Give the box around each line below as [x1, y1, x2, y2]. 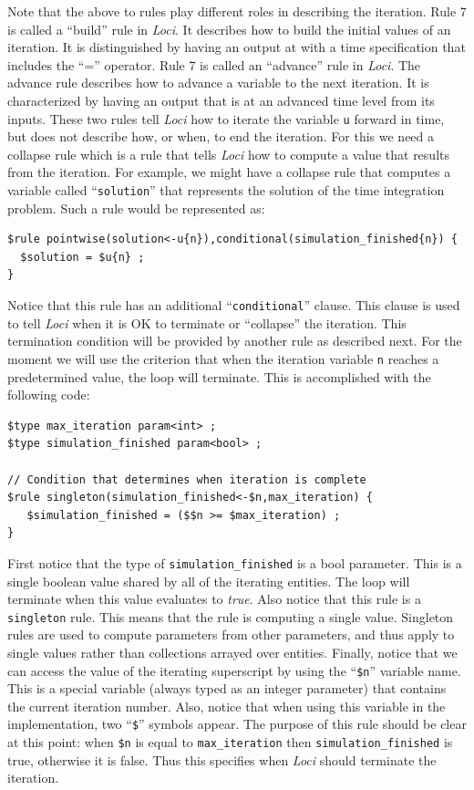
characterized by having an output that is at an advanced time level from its [7, 90, 435, 109]
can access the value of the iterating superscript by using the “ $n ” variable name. [7, 660, 461, 680]
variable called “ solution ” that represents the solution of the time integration [7, 181, 445, 199]
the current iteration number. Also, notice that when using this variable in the [7, 696, 446, 715]
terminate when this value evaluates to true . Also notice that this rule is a [7, 589, 421, 608]
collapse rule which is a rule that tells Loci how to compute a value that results [7, 144, 449, 163]
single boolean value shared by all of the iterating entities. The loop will [7, 571, 410, 590]
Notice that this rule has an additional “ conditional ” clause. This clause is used [7, 296, 460, 315]
